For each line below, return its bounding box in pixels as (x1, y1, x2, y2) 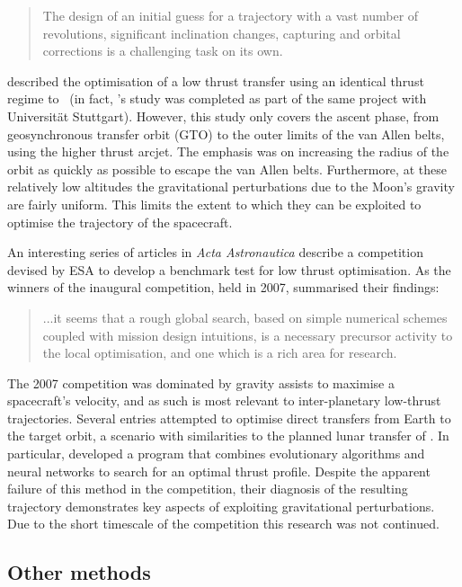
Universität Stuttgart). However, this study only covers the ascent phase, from (7, 106, 440, 125)
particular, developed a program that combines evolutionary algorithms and (7, 444, 425, 463)
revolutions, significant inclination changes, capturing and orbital (42, 23, 401, 42)
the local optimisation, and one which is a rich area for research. (42, 343, 397, 362)
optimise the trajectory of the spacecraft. (7, 212, 233, 231)
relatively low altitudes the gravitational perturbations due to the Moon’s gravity (7, 177, 455, 196)
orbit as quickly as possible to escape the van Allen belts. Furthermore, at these (7, 159, 447, 178)
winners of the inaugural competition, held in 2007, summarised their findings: (7, 278, 440, 297)
